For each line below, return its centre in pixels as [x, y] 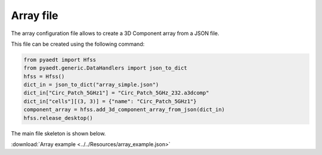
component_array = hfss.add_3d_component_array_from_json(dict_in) [124, 110]
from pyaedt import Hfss [60, 60]
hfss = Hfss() [44, 76]
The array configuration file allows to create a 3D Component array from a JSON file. [115, 33]
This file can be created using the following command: [78, 44]
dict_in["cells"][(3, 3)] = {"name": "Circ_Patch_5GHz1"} [110, 101]
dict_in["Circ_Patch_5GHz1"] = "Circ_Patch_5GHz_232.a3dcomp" [116, 93]
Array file [35, 15]
